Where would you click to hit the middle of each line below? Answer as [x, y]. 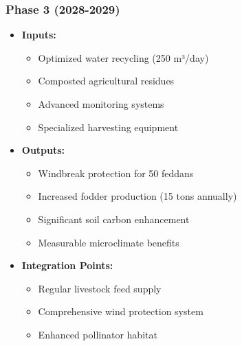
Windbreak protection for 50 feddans [116, 173]
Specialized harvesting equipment [108, 127]
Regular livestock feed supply [100, 288]
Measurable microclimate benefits [109, 242]
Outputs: [43, 150]
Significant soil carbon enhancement [114, 219]
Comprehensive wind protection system [121, 311]
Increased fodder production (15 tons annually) [137, 196]
